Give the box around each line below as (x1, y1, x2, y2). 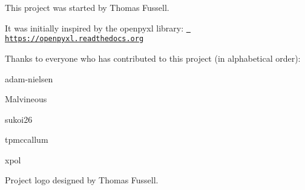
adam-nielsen (5, 72, 53, 85)
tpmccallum (5, 133, 48, 146)
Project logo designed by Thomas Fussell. (5, 174, 159, 186)
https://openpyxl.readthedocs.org (5, 34, 144, 44)
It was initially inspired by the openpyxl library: (5, 21, 184, 34)
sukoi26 (5, 113, 33, 125)
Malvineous (5, 93, 47, 105)
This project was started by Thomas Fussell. (5, 1, 169, 13)
